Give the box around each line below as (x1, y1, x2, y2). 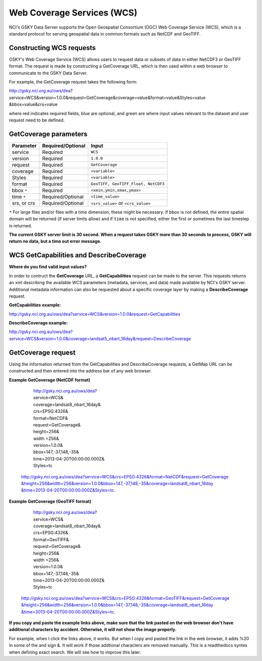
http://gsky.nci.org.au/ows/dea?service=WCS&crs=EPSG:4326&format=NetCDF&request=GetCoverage (21, 474, 229, 479)
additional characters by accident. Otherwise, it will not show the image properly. (9, 627, 177, 632)
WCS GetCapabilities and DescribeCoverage (9, 251, 147, 259)
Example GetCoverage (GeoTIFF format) (9, 498, 92, 504)
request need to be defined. (9, 117, 65, 123)
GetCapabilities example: (9, 302, 61, 308)
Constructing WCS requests (9, 44, 96, 52)
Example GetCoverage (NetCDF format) (9, 377, 91, 383)
